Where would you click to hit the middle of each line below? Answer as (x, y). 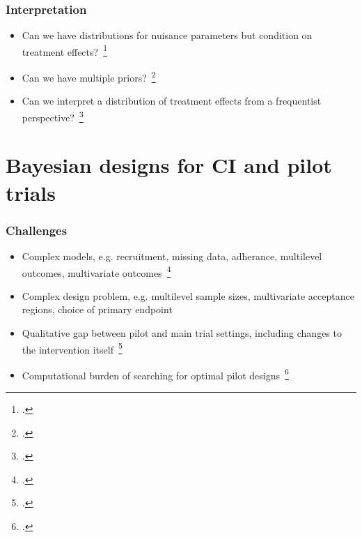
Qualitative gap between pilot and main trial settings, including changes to (182, 332)
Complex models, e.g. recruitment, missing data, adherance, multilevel (172, 256)
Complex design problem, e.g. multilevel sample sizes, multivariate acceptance (188, 295)
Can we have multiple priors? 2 (89, 76)
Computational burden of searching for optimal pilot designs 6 (155, 374)
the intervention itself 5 (72, 348)
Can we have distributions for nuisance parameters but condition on (167, 35)
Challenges (37, 230)
